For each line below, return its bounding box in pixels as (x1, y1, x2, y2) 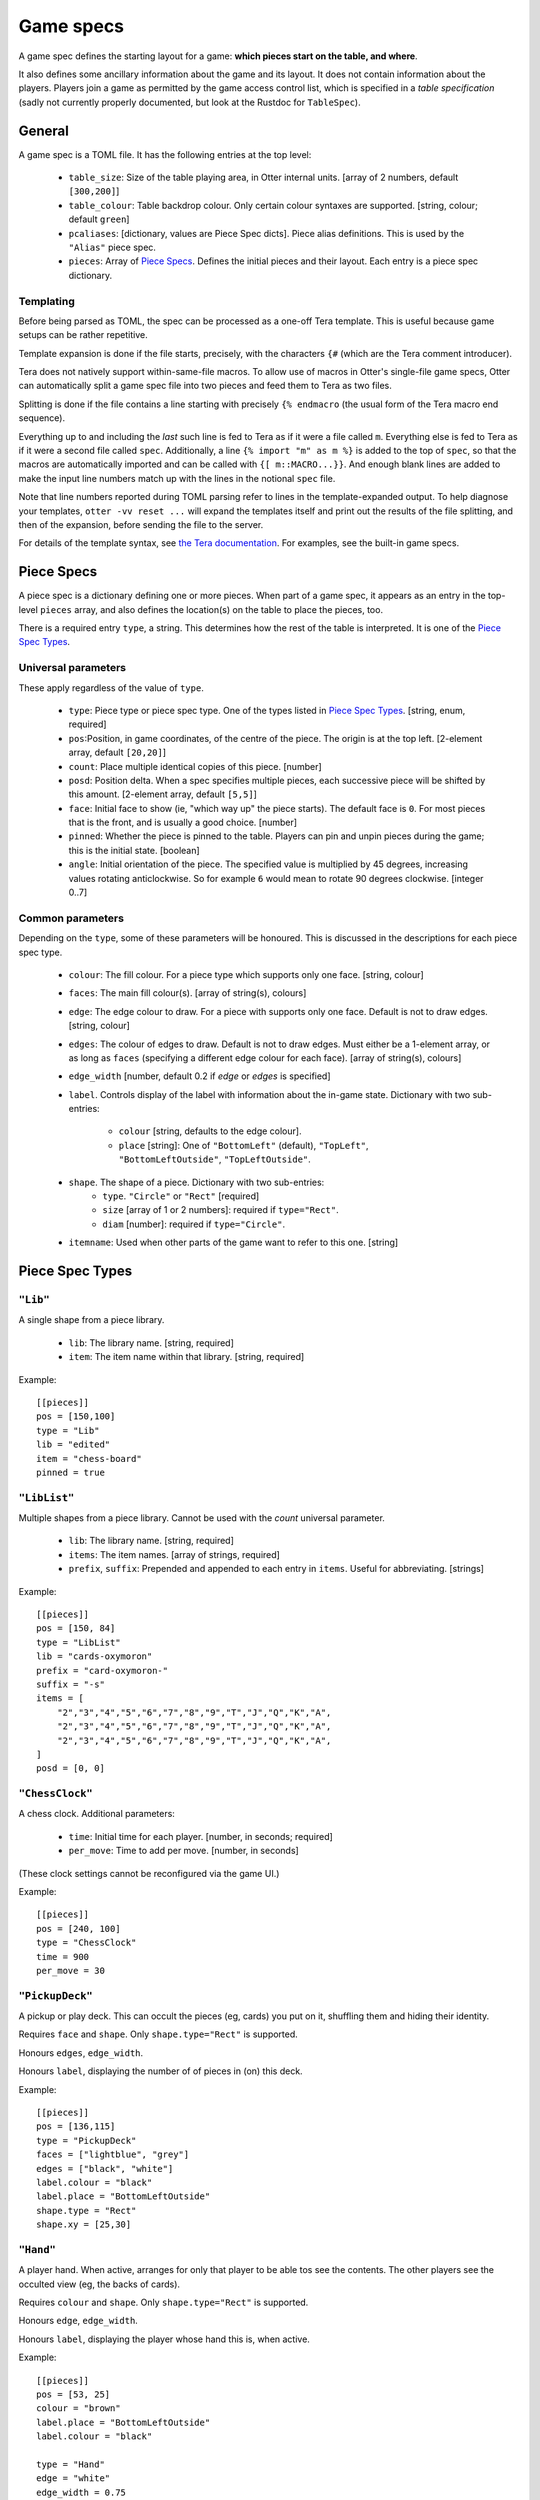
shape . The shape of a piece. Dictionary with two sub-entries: (68, 1176, 325, 1188)
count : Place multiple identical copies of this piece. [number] (68, 760, 322, 772)
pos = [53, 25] (36, 2389, 111, 2400)
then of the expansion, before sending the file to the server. (18, 518, 264, 530)
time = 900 (36, 1951, 90, 1962)
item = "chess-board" (36, 1453, 142, 1464)
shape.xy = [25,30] (36, 2219, 132, 2230)
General (18, 122, 70, 139)
